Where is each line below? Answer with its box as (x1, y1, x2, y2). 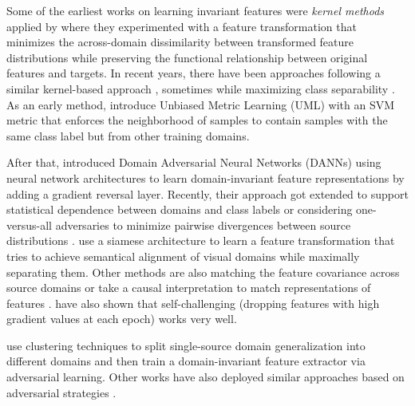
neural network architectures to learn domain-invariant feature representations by (6, 169, 405, 186)
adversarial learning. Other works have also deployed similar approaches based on (6, 369, 405, 385)
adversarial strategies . (6, 384, 117, 400)
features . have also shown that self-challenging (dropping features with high (6, 294, 380, 311)
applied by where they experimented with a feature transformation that (6, 18, 357, 34)
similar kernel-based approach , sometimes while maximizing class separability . (6, 80, 395, 97)
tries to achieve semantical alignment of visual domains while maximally (6, 247, 360, 264)
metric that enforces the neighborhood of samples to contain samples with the (6, 112, 388, 128)
